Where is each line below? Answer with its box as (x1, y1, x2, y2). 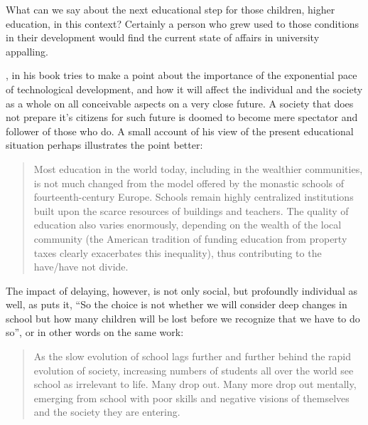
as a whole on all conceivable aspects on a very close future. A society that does (6, 95, 354, 110)
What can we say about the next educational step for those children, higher (6, 2, 335, 16)
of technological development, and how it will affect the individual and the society (6, 81, 363, 96)
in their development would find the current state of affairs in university (6, 30, 320, 45)
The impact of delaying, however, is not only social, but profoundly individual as (6, 283, 358, 298)
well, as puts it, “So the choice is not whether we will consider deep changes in (6, 297, 347, 312)
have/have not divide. (33, 259, 129, 274)
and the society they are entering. (33, 404, 180, 419)
